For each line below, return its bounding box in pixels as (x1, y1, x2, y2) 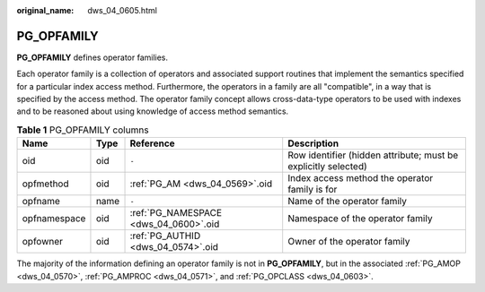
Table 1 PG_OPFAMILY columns (16, 124, 149, 136)
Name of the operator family (287, 195, 408, 208)
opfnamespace (22, 212, 86, 225)
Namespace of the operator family (287, 212, 433, 225)
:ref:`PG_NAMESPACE (129, 207, 223, 219)
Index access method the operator (287, 172, 434, 185)
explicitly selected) (287, 160, 367, 173)
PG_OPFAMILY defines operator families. (16, 52, 169, 63)
